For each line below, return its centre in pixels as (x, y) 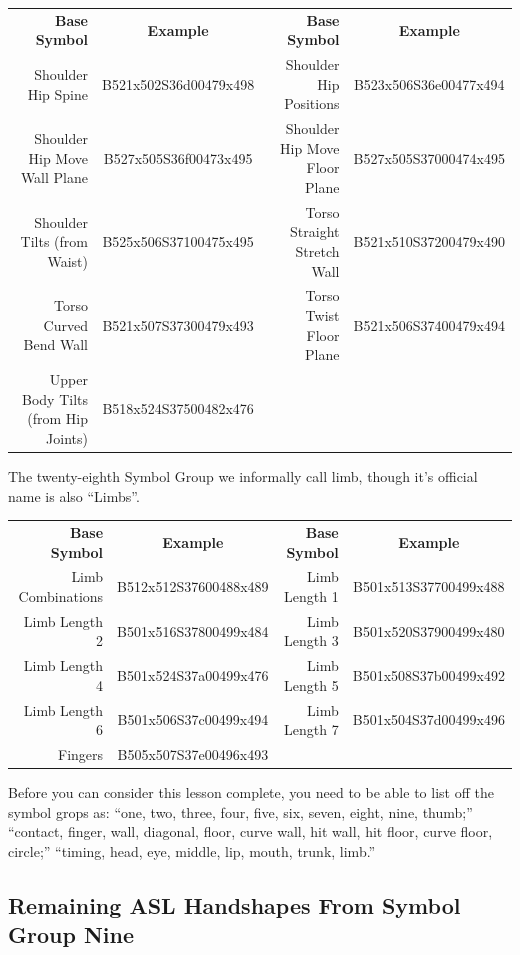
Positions (312, 103)
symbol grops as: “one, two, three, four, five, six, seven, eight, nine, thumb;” (240, 811)
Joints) (67, 437)
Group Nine (71, 934)
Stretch (317, 251)
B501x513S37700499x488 (429, 586)
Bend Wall (55, 344)
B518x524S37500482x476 (178, 408)
